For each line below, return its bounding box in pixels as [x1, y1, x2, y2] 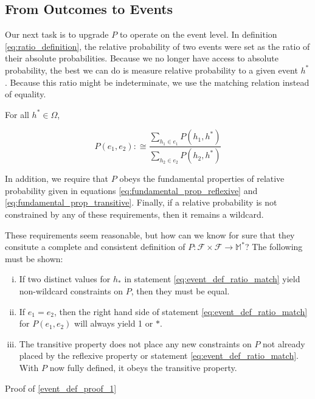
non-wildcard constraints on [19, 284, 123, 297]
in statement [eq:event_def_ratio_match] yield [124, 272, 300, 285]
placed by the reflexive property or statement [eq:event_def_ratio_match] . [19, 349, 299, 362]
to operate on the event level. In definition [119, 28, 277, 41]
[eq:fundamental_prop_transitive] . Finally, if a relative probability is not [5, 196, 277, 209]
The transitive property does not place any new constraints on [19, 337, 252, 350]
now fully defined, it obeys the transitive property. [49, 361, 237, 373]
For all [5, 108, 29, 120]
